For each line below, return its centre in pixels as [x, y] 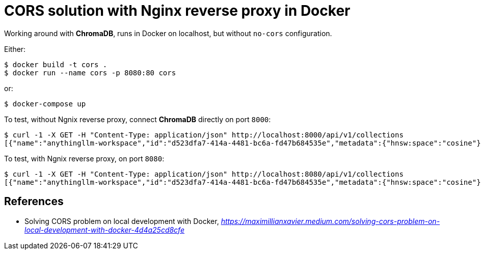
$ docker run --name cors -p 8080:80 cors [90, 73]
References [34, 202]
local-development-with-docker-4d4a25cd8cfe [104, 230]
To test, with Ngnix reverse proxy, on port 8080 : [84, 158]
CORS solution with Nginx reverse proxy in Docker [177, 11]
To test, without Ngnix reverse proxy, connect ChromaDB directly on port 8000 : [138, 119]
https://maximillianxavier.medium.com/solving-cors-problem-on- [330, 221]
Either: [15, 49]
